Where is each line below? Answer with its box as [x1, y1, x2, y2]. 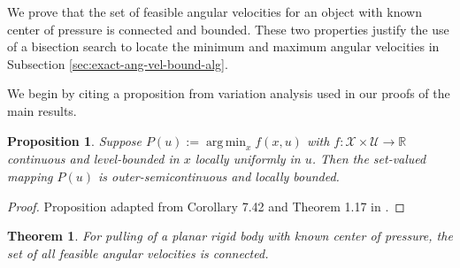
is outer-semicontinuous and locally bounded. [98, 166, 340, 185]
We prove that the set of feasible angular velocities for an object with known [7, 3, 422, 20]
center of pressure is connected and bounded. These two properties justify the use [7, 19, 449, 38]
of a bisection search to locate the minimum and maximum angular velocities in [7, 37, 440, 56]
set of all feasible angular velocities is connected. [7, 243, 269, 262]
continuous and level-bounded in [7, 149, 180, 168]
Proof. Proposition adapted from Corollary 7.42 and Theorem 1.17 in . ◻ [7, 196, 405, 215]
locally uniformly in [195, 149, 301, 168]
